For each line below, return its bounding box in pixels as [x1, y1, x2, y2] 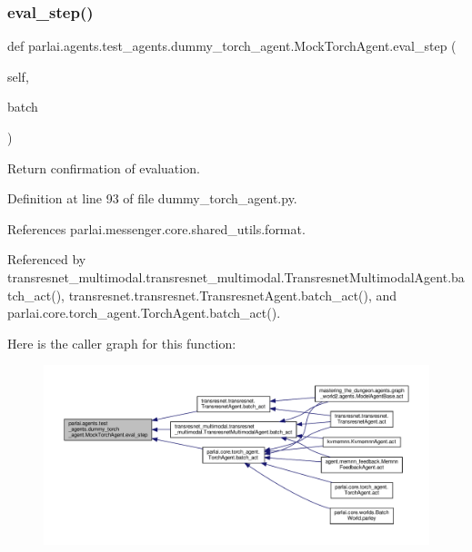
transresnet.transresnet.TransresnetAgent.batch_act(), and [68, 285, 397, 304]
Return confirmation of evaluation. [7, 158, 200, 177]
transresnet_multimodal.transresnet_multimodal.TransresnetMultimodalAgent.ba [7, 267, 465, 286]
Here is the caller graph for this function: [7, 333, 236, 352]
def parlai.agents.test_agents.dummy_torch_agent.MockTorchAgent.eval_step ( [7, 36, 457, 55]
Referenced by [7, 250, 86, 269]
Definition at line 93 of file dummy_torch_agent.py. [7, 189, 297, 208]
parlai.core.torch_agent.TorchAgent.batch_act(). [7, 303, 281, 322]
